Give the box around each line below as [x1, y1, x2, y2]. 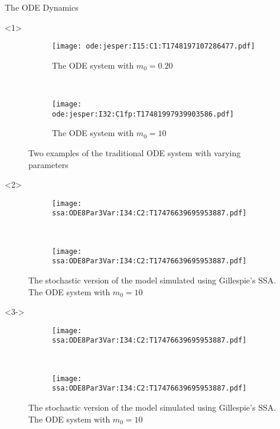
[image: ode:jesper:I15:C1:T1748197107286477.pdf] [52, 42, 255, 51]
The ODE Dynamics [5, 1, 79, 13]
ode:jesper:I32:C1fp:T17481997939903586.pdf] [52, 109, 234, 118]
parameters [28, 158, 69, 170]
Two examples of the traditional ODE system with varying [28, 146, 241, 159]
